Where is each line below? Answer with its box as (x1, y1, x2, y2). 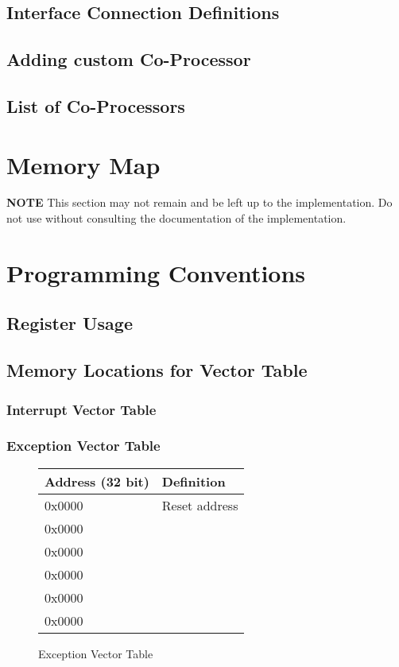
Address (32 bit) (45, 471, 149, 491)
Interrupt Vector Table (6, 399, 157, 419)
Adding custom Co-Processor (6, 47, 251, 72)
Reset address (161, 495, 238, 514)
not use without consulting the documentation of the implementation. (6, 210, 347, 227)
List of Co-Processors (6, 93, 185, 118)
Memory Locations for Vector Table (6, 358, 308, 382)
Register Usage (6, 311, 133, 335)
